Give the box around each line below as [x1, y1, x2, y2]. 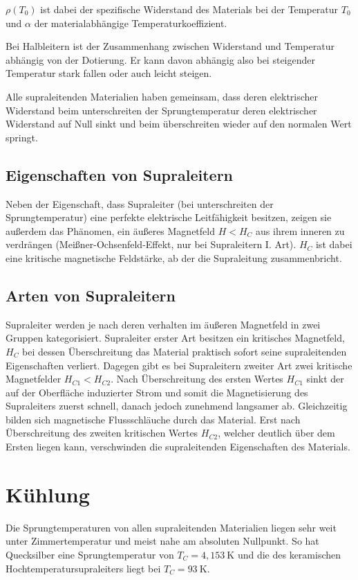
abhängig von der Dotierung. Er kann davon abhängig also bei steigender [6, 52, 315, 67]
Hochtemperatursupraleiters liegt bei [6, 561, 161, 575]
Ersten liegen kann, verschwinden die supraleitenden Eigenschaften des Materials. [6, 439, 350, 454]
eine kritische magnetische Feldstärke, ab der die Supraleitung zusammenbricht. [6, 250, 342, 265]
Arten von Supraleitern [6, 284, 176, 306]
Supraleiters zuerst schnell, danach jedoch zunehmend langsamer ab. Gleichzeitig [6, 398, 348, 413]
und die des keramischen [237, 547, 341, 561]
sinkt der [306, 371, 344, 386]
